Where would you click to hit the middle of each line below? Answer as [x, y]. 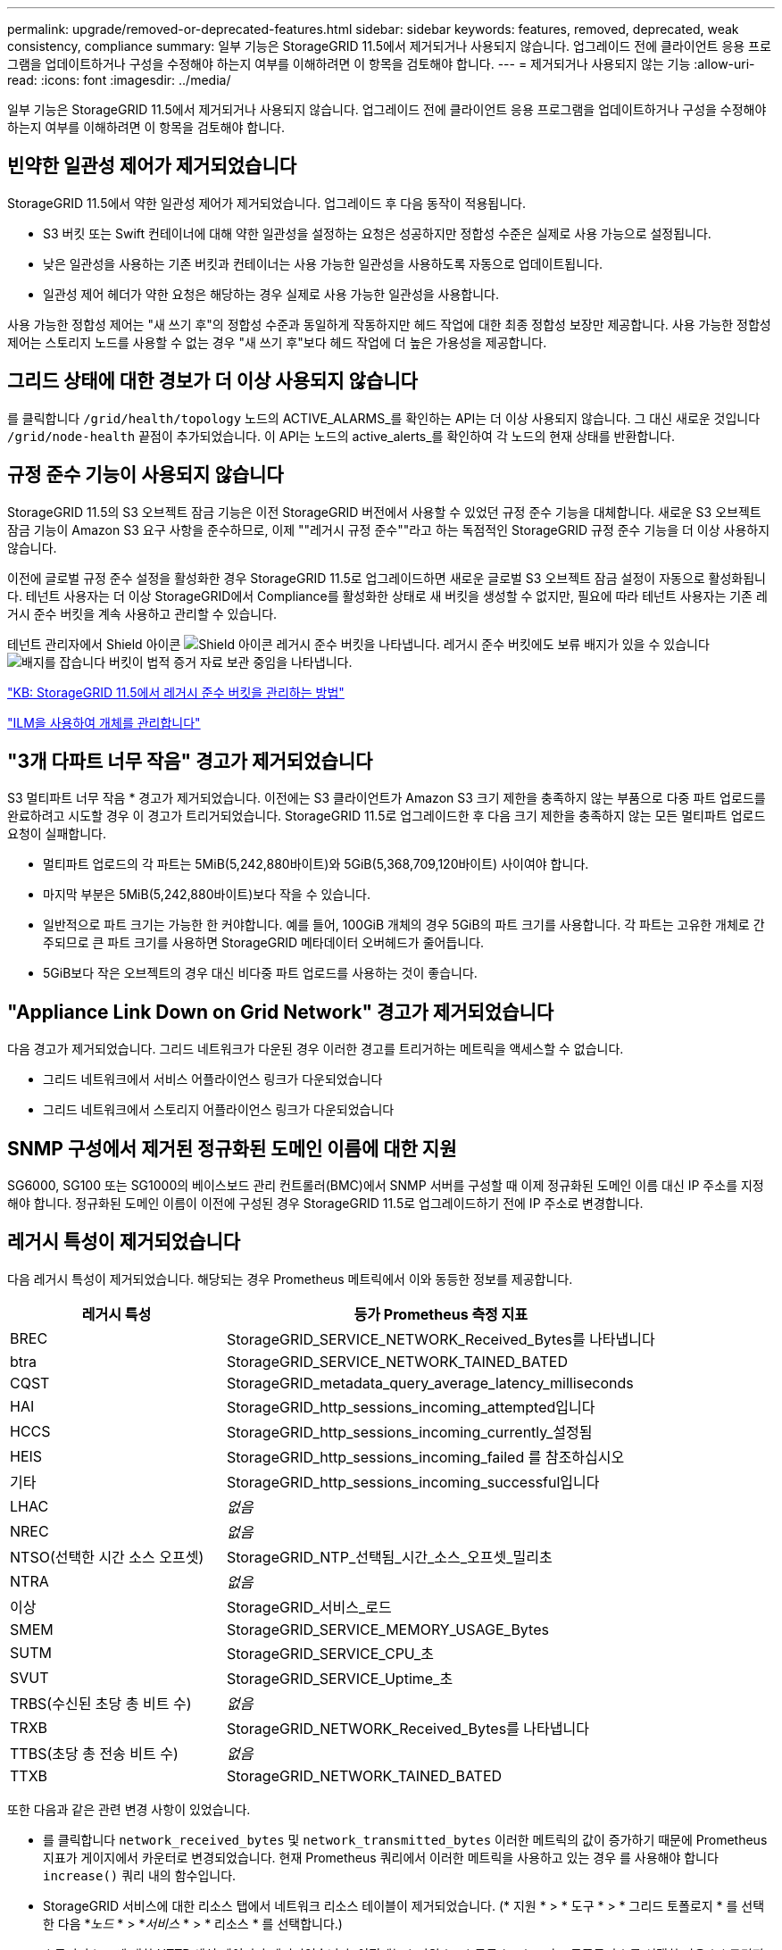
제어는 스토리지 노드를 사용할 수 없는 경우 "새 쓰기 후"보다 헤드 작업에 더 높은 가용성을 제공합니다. [277, 342]
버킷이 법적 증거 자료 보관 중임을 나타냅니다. [231, 662]
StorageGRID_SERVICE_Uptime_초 [340, 1678]
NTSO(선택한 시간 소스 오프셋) [107, 1557]
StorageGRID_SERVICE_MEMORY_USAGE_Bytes [387, 1629]
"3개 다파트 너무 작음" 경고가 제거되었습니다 [190, 761]
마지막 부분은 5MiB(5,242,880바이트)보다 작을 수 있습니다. [207, 895]
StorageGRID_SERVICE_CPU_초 [330, 1653]
